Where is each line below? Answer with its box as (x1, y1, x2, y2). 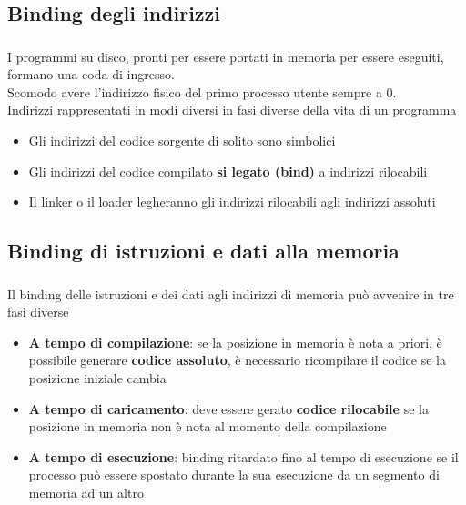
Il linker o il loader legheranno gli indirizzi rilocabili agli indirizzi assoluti (28, 192, 436, 211)
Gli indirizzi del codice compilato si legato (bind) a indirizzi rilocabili (28, 161, 428, 180)
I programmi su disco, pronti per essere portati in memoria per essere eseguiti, (7, 46, 444, 66)
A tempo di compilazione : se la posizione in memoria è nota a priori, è (28, 332, 442, 351)
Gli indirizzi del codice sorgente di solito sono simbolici (28, 131, 336, 150)
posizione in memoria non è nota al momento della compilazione (28, 417, 387, 436)
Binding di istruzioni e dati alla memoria (7, 237, 400, 265)
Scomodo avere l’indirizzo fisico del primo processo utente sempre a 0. (7, 82, 397, 101)
